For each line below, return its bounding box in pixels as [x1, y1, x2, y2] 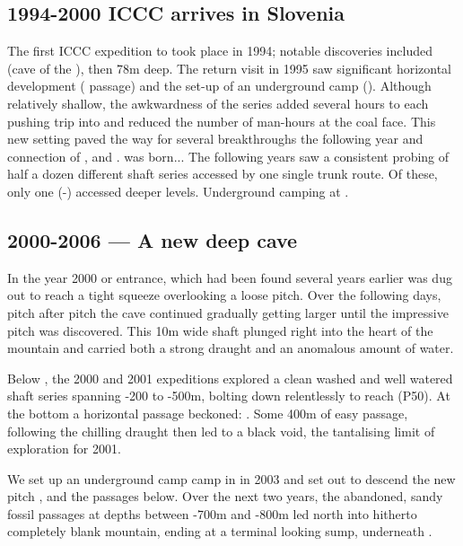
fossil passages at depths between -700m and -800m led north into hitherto [7, 504, 417, 523]
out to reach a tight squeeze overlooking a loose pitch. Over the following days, [7, 286, 441, 304]
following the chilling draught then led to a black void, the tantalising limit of [7, 421, 435, 440]
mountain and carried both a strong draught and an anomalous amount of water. [7, 339, 454, 357]
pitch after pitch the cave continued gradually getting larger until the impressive [7, 303, 449, 321]
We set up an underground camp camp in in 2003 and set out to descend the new [7, 469, 456, 488]
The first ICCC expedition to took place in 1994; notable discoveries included [7, 41, 432, 60]
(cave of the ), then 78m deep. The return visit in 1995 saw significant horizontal [7, 58, 451, 77]
